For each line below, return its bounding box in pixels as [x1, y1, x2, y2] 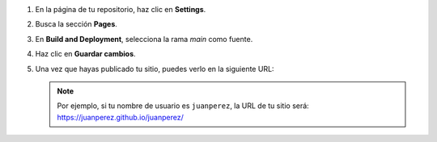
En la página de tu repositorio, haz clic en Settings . [35, 5, 206, 14]
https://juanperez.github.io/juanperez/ [57, 112, 184, 122]
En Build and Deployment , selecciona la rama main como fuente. [35, 34, 253, 44]
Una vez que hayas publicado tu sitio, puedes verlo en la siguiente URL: [35, 64, 274, 73]
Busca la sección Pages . [35, 19, 117, 29]
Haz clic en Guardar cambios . [35, 49, 137, 59]
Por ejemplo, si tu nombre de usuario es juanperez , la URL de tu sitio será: [57, 101, 309, 111]
